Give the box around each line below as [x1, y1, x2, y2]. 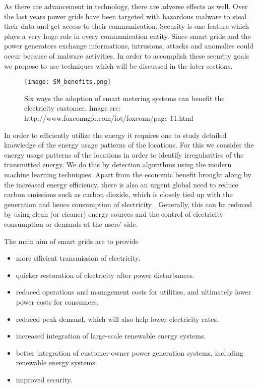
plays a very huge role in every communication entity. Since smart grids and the [4, 30, 251, 41]
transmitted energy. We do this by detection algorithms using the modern [4, 159, 232, 170]
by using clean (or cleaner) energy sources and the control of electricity [4, 209, 223, 219]
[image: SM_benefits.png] [24, 78, 111, 86]
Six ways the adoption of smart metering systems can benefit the [24, 92, 225, 103]
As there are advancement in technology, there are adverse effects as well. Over [4, 1, 248, 11]
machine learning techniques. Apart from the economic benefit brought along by [4, 169, 251, 179]
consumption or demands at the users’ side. [4, 218, 138, 229]
